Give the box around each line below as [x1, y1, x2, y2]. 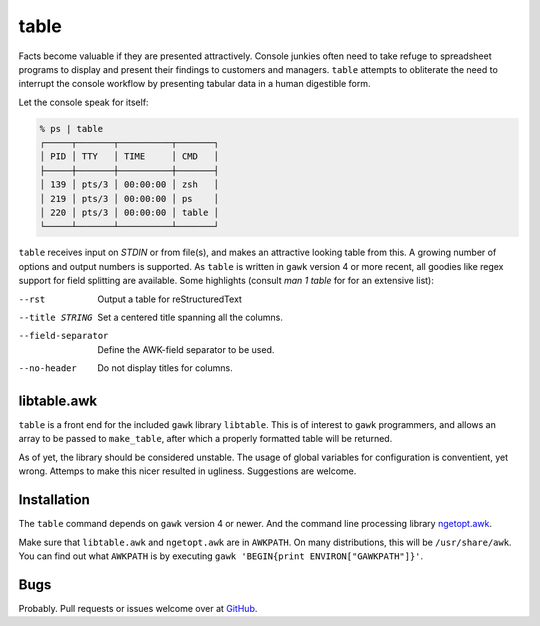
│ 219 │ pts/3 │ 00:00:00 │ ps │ [39, 193, 220, 204]
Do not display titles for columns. [97, 362, 234, 374]
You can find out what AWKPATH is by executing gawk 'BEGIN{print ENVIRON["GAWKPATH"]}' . [18, 550, 424, 562]
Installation [18, 491, 90, 509]
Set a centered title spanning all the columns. [97, 311, 284, 323]
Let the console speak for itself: [18, 96, 149, 108]
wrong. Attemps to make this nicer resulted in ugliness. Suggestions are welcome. [18, 465, 357, 477]
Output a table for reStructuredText [97, 293, 242, 305]
